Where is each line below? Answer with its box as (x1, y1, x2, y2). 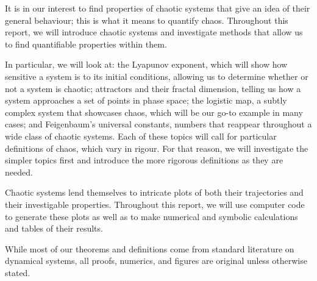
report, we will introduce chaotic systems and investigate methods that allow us (5, 26, 303, 38)
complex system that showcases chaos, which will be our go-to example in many (5, 105, 303, 118)
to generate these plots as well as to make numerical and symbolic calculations (5, 210, 298, 222)
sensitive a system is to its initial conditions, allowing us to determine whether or (5, 69, 308, 82)
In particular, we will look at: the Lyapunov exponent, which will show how (5, 58, 288, 71)
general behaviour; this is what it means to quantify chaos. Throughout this (5, 13, 288, 26)
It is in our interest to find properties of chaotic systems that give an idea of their (5, 2, 310, 14)
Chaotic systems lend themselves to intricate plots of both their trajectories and (5, 186, 304, 199)
